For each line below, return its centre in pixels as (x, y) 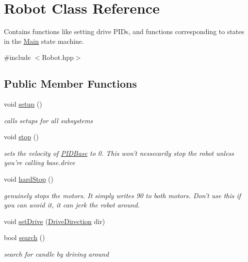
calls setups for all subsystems (49, 120)
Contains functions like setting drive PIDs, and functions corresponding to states (124, 31)
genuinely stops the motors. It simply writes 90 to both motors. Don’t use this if (123, 195)
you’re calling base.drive (40, 162)
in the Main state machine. (44, 41)
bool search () (25, 237)
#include (17, 57)
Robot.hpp (58, 57)
